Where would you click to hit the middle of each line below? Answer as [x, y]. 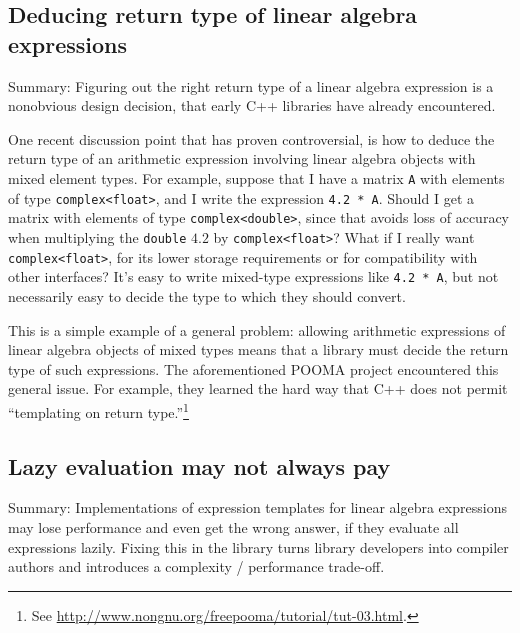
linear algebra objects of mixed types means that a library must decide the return [258, 349]
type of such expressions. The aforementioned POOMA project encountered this [253, 368]
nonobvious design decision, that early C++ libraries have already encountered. [252, 105]
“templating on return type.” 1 [98, 410]
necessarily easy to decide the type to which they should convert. [207, 295]
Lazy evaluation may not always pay [199, 465]
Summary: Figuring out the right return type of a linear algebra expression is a [251, 85]
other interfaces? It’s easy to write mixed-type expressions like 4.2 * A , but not [253, 276]
